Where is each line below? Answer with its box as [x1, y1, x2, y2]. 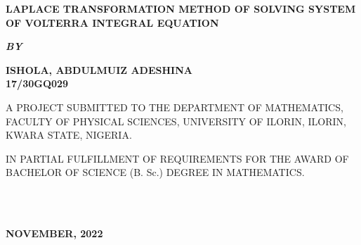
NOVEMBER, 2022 [6, 226, 103, 241]
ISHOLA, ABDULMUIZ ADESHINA [6, 62, 192, 77]
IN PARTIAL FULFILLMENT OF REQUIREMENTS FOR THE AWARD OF [6, 151, 349, 165]
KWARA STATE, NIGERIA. [6, 127, 132, 142]
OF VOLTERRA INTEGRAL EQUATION [6, 15, 219, 30]
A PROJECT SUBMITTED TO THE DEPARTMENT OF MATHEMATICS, [6, 99, 343, 114]
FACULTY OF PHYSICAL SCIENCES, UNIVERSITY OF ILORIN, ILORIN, [6, 113, 346, 128]
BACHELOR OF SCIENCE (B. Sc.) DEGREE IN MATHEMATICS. [6, 165, 305, 180]
